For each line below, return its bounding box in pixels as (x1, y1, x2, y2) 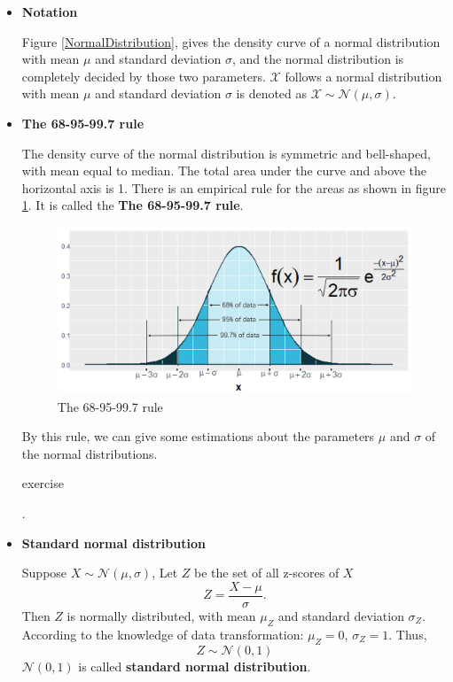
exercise (21, 474, 64, 492)
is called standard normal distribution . (78, 656, 311, 675)
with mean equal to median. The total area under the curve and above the (21, 161, 427, 180)
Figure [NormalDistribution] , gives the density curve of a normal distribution (21, 32, 441, 50)
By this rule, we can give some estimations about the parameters (21, 427, 375, 446)
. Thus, (388, 624, 427, 643)
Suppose (21, 563, 67, 582)
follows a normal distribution (285, 66, 442, 85)
